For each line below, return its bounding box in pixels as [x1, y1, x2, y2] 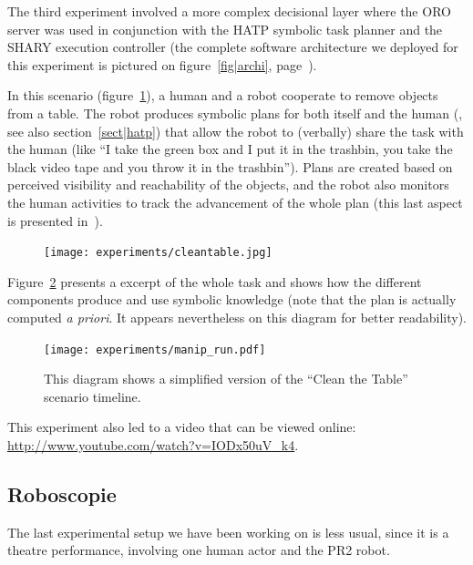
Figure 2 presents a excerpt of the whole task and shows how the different [7, 272, 422, 291]
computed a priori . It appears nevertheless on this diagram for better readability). [7, 307, 468, 326]
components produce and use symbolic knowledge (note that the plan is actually [7, 290, 457, 309]
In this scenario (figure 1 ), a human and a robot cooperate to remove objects [7, 86, 438, 105]
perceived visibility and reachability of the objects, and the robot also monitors [7, 175, 449, 194]
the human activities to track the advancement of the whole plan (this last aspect [7, 192, 463, 211]
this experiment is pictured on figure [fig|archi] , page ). [7, 55, 317, 74]
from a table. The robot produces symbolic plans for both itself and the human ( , [7, 103, 463, 122]
